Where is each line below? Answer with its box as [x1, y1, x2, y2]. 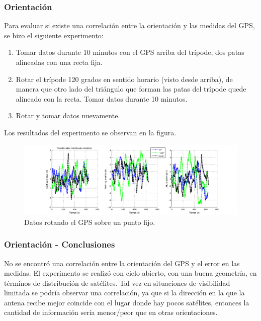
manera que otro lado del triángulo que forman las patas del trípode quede [16, 84, 246, 94]
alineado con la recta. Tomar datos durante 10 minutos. [16, 93, 188, 104]
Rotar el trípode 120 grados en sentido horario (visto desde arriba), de [16, 73, 233, 84]
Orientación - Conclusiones [4, 238, 115, 251]
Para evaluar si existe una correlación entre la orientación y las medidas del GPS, [4, 20, 255, 31]
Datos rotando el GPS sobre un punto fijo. [24, 216, 155, 227]
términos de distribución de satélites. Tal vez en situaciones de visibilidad [4, 277, 230, 288]
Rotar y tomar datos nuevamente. [16, 110, 120, 121]
